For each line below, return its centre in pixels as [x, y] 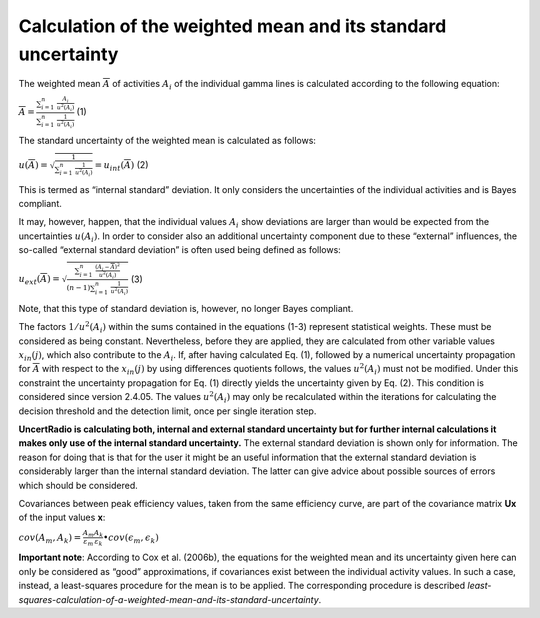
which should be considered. [78, 485]
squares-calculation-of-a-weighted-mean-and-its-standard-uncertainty [168, 599]
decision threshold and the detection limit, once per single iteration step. [167, 411]
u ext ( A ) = [39, 280]
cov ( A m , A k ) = [50, 538]
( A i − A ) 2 [107, 266]
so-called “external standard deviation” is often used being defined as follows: [180, 250]
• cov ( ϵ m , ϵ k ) [130, 538]
